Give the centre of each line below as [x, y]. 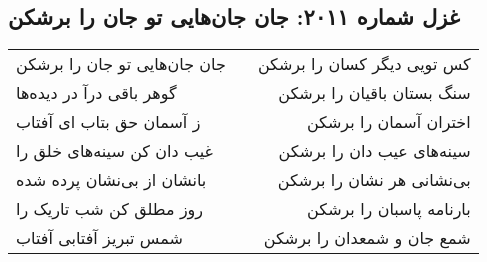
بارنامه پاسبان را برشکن [389, 209]
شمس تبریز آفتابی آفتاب [99, 238]
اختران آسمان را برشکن [388, 122]
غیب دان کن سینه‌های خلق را [114, 151]
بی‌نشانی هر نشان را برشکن [374, 180]
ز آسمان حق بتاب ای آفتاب [108, 122]
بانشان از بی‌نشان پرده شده [111, 180]
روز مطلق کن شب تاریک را [110, 209]
